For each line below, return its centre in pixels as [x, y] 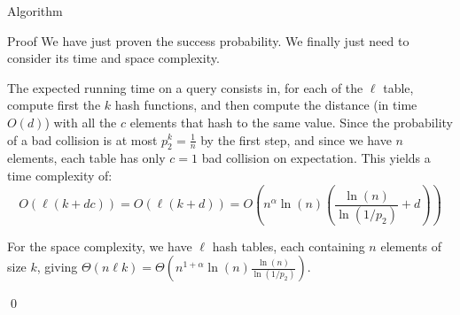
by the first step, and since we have [296, 139]
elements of [411, 246]
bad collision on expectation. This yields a [316, 158]
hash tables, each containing [288, 246]
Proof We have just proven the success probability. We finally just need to [208, 40]
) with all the [81, 122]
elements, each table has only [86, 158]
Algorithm [35, 11]
